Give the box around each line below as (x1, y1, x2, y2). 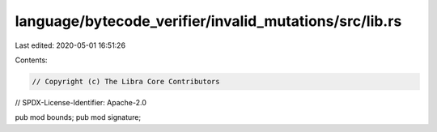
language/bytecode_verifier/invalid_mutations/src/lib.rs (15, 12, 402, 30)
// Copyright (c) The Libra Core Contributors (32, 77, 220, 86)
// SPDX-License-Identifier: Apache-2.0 (15, 97, 147, 107)
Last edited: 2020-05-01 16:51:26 (15, 40, 125, 50)
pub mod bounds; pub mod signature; (15, 113, 142, 122)
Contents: (15, 55, 48, 65)
